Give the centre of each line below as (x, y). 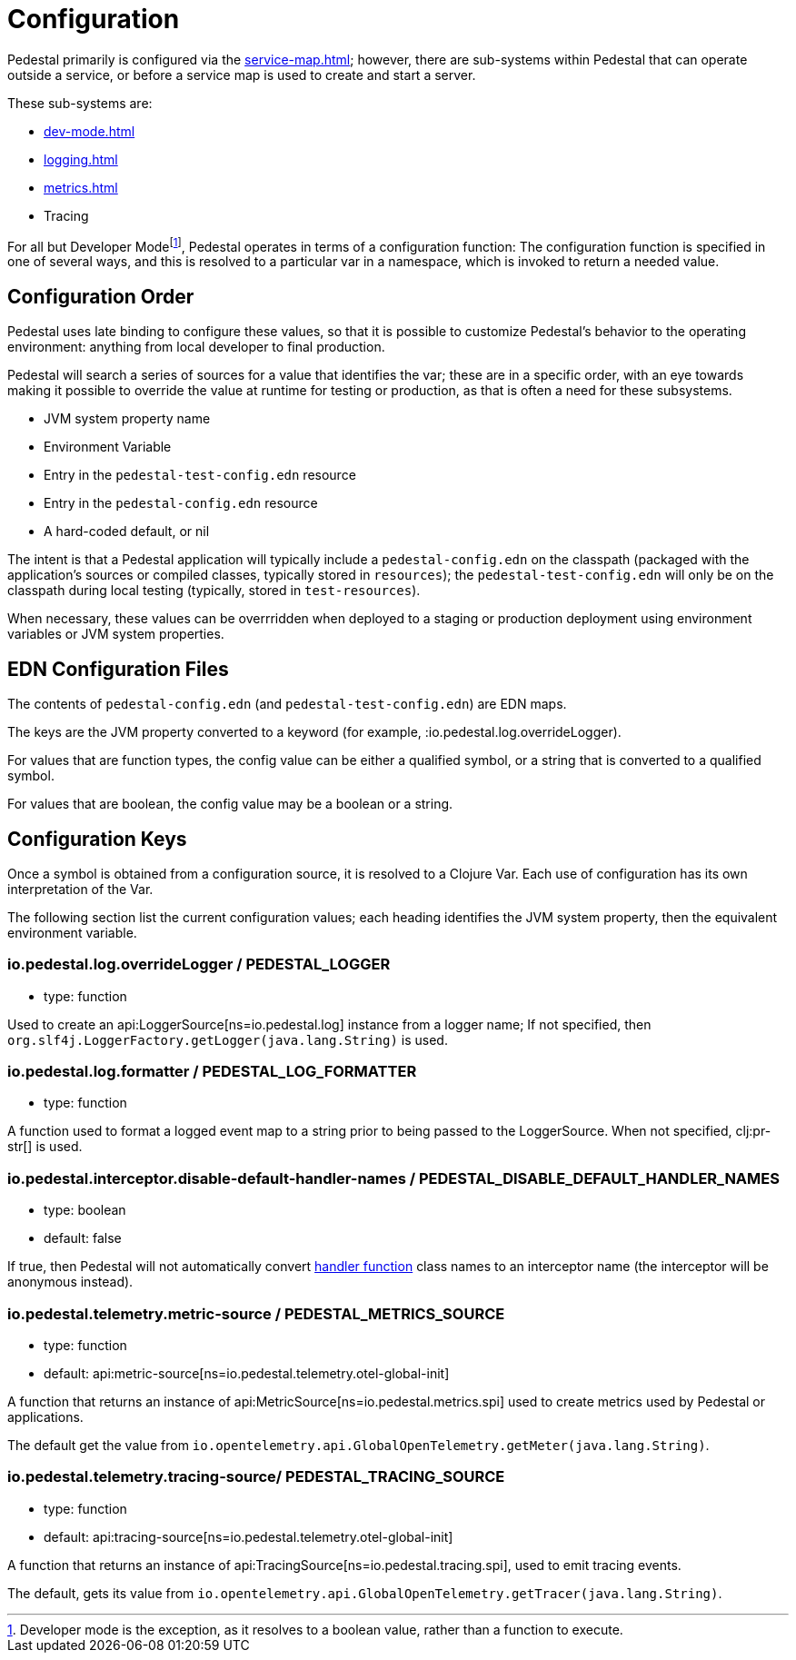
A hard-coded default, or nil (127, 532)
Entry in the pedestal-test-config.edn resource (200, 475)
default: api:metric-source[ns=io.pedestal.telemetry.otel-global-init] (247, 1373)
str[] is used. (45, 1147)
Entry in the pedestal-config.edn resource (181, 503)
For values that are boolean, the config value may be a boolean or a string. (230, 804)
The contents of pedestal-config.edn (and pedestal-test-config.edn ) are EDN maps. (287, 704)
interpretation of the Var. (80, 889)
